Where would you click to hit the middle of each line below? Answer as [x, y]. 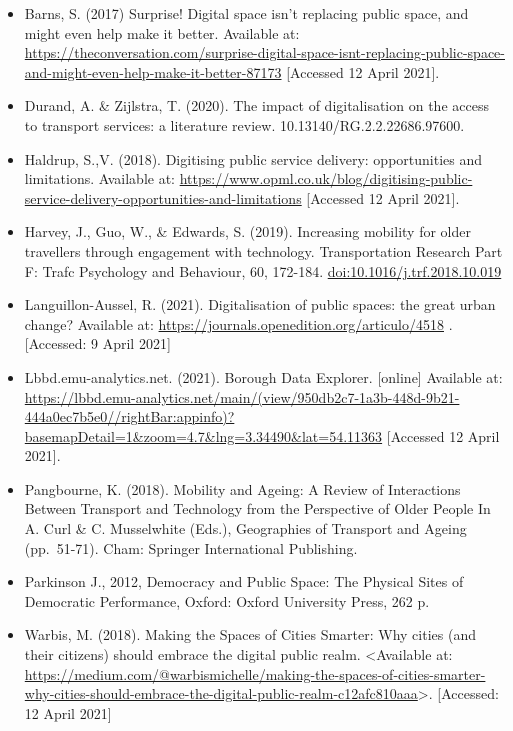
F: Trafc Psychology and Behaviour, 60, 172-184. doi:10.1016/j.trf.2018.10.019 [263, 270]
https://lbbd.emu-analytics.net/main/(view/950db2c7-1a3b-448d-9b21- [242, 396]
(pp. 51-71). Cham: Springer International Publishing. [191, 547]
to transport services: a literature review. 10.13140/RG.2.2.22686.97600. [244, 124]
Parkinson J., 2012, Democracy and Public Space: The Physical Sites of [244, 581]
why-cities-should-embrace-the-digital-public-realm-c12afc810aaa [221, 693]
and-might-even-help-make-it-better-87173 [153, 71]
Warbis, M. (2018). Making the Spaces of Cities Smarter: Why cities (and [250, 634]
